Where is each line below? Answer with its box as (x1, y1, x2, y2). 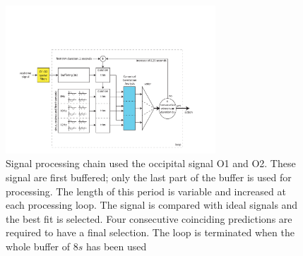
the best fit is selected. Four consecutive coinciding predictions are (6, 211, 292, 226)
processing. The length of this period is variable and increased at (6, 183, 286, 198)
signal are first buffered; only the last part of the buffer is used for (6, 170, 292, 185)
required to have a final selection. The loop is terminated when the (6, 225, 295, 240)
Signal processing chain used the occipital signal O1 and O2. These (6, 156, 296, 171)
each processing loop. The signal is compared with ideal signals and (6, 197, 298, 212)
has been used (85, 239, 147, 253)
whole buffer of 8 (6, 239, 78, 253)
